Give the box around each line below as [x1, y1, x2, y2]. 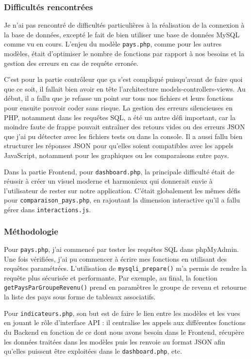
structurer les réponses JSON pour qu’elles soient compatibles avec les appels [4, 140, 234, 151]
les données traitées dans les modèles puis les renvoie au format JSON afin [4, 336, 225, 346]
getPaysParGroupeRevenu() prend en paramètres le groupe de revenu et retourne [4, 282, 247, 292]
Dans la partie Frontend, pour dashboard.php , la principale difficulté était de [4, 166, 234, 176]
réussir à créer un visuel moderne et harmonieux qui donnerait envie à [4, 176, 213, 186]
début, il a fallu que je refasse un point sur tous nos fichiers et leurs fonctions [4, 93, 234, 103]
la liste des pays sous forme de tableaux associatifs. [4, 292, 156, 302]
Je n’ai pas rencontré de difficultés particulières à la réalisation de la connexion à [4, 20, 245, 30]
